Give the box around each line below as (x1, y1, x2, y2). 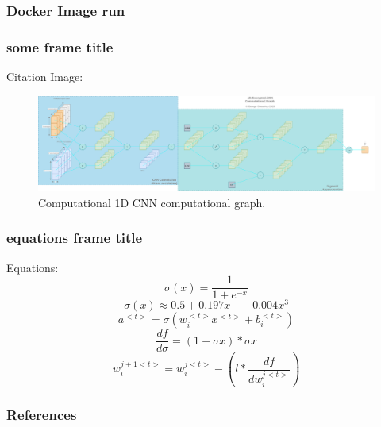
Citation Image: (6, 68, 83, 85)
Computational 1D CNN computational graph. (38, 194, 266, 210)
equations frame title (6, 228, 143, 248)
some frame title (6, 37, 114, 56)
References (6, 404, 77, 424)
